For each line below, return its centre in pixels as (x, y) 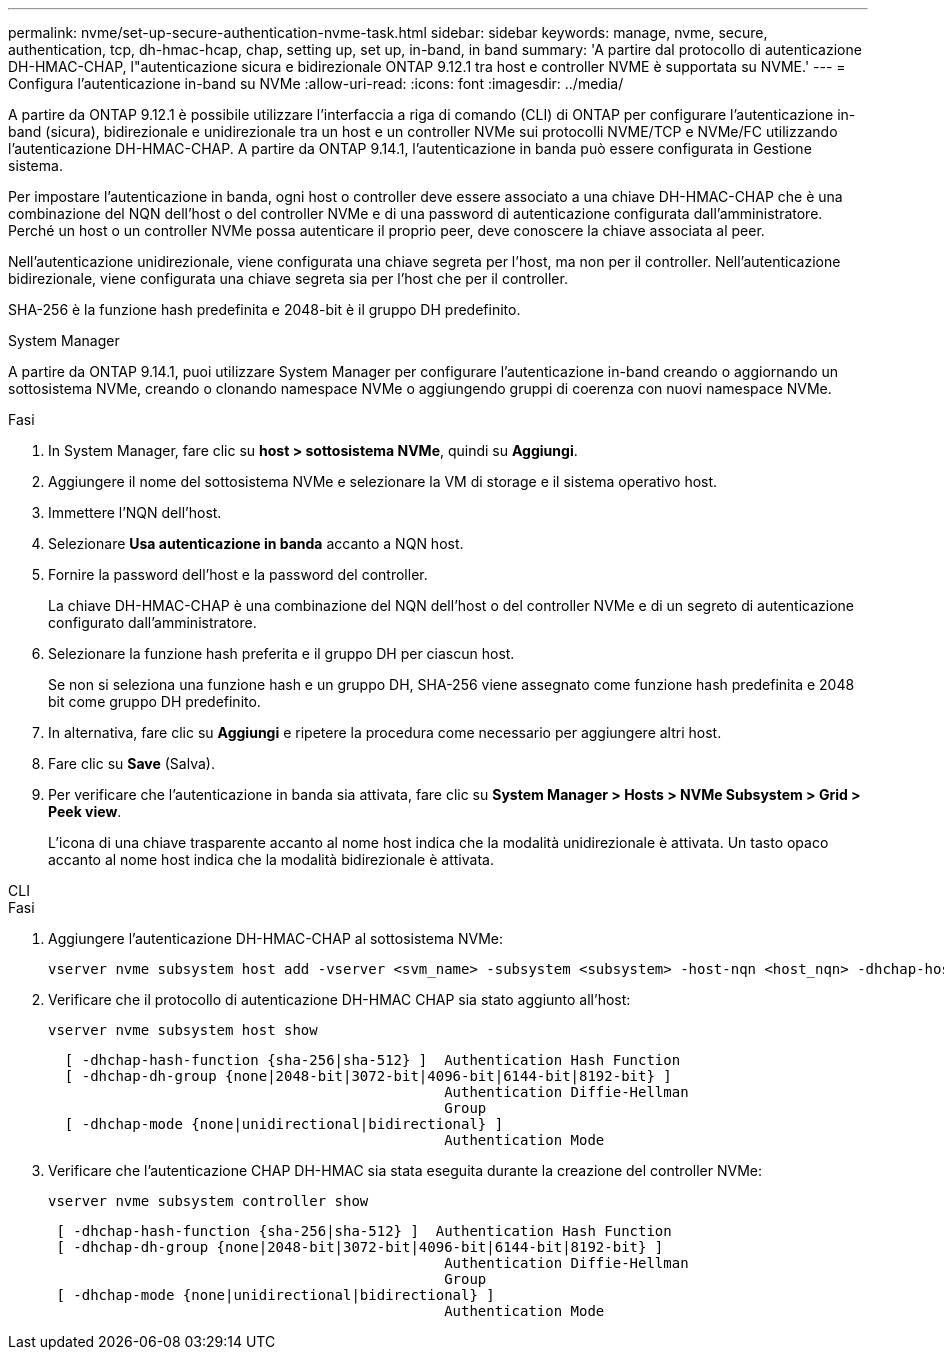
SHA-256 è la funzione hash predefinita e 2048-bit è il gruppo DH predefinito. (264, 309)
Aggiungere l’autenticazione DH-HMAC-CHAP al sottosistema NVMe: (276, 938)
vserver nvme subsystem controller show (208, 1201)
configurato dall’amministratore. (152, 622)
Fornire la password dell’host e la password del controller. (238, 574)
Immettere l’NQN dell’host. (135, 512)
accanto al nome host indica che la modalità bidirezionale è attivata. (271, 859)
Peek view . (85, 811)
